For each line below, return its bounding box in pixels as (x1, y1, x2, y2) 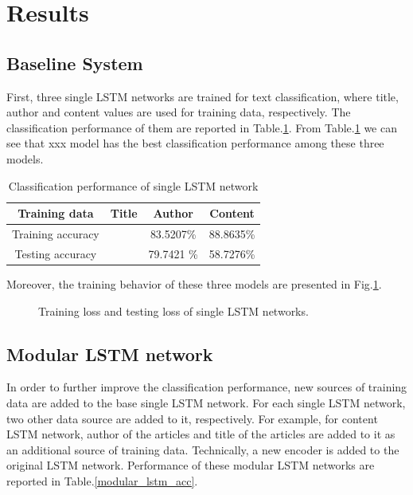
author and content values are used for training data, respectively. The (6, 104, 351, 120)
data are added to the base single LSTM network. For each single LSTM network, (6, 394, 406, 411)
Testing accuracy (14, 245, 97, 261)
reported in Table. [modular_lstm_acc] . (6, 472, 198, 489)
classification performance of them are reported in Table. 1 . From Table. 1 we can (6, 119, 397, 136)
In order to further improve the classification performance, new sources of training (6, 379, 407, 395)
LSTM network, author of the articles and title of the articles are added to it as (6, 426, 395, 442)
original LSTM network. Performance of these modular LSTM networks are (6, 457, 375, 473)
